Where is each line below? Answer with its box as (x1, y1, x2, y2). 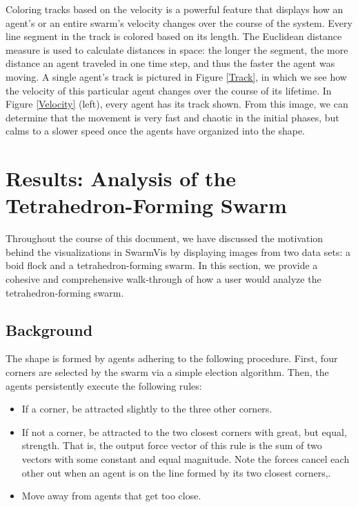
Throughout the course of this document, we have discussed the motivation (6, 231, 324, 246)
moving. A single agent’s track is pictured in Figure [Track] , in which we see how (6, 69, 347, 83)
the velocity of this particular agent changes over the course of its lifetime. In (6, 83, 332, 97)
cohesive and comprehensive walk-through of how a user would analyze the (6, 272, 321, 286)
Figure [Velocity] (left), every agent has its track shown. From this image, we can (6, 97, 348, 111)
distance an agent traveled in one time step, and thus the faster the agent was (6, 56, 335, 70)
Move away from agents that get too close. (21, 488, 201, 503)
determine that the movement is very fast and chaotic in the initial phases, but (6, 110, 339, 124)
